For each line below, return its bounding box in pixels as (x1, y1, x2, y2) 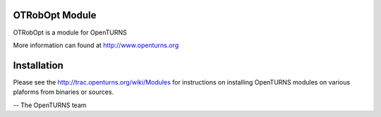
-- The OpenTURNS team (13, 101, 87, 109)
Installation (13, 59, 64, 71)
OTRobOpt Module (13, 9, 97, 21)
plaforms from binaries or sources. (13, 88, 114, 97)
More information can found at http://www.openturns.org (13, 41, 179, 49)
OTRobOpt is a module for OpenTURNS (13, 28, 127, 37)
